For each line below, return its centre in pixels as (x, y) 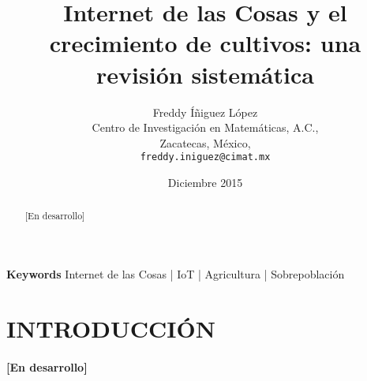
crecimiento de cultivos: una (205, 43)
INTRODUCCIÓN (111, 328)
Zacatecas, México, (205, 142)
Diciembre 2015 (205, 182)
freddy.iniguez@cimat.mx (205, 157)
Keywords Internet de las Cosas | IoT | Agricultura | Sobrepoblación (176, 273)
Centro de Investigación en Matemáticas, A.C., (205, 127)
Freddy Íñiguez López (205, 112)
